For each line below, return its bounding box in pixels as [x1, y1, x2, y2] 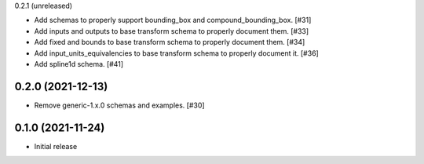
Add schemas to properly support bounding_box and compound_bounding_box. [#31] [34, 16, 312, 25]
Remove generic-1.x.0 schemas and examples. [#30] [34, 100, 205, 110]
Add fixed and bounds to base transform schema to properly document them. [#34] [34, 38, 305, 47]
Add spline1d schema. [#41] [34, 59, 124, 68]
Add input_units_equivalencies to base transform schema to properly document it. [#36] [34, 48, 320, 58]
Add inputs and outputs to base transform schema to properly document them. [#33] [34, 26, 309, 35]
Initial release [34, 141, 78, 151]
